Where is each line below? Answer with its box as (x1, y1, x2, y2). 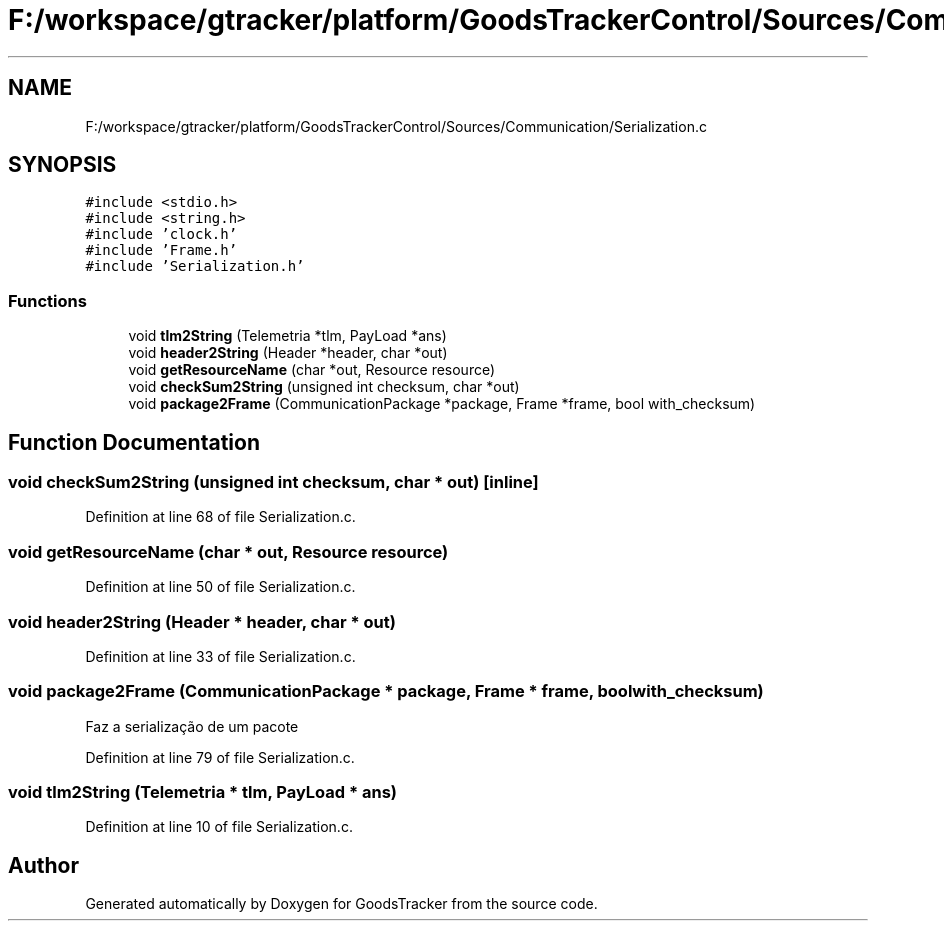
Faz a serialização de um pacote (85, 717, 299, 735)
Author (8, 852, 79, 878)
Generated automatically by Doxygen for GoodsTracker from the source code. (85, 895, 598, 913)
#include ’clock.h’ (85, 226, 238, 243)
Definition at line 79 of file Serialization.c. (85, 748, 355, 766)
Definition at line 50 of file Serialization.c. (85, 578, 356, 596)
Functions (8, 290, 87, 311)
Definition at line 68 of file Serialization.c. (85, 508, 356, 526)
